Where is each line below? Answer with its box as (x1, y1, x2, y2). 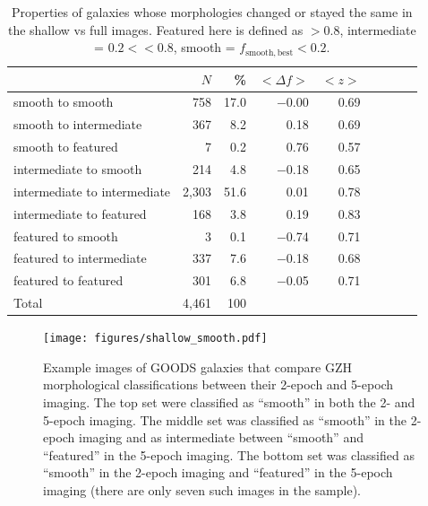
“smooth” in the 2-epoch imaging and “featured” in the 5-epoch (43, 463, 393, 482)
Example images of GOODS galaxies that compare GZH (43, 357, 352, 376)
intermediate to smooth (13, 160, 142, 179)
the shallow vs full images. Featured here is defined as (7, 20, 304, 39)
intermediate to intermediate (13, 181, 171, 200)
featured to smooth (13, 226, 118, 245)
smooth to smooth (13, 92, 114, 111)
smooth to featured (13, 137, 118, 156)
